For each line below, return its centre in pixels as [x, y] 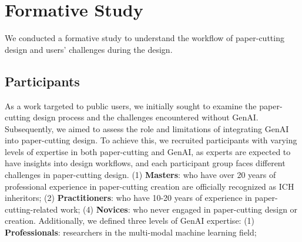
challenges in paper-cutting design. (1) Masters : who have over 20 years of [140, 175]
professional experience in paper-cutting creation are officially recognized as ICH [150, 186]
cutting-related [31, 209]
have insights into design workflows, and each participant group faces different [145, 163]
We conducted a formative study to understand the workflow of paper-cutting [145, 38]
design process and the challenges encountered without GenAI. [146, 117]
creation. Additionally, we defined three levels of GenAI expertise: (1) [130, 221]
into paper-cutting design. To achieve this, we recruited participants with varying [151, 140]
